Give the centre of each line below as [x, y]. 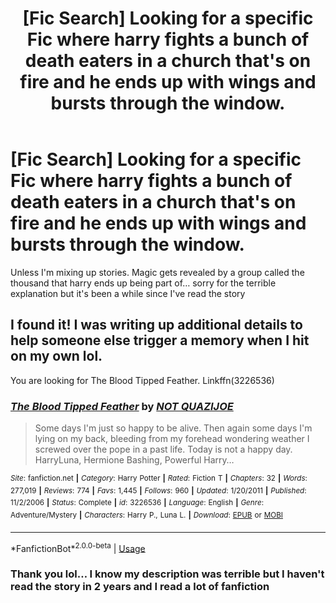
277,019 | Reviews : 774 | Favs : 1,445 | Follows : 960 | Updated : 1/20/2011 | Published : [158, 490]
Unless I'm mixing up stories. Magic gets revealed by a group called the [157, 272]
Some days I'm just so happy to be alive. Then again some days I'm [173, 428]
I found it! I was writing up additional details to [156, 325]
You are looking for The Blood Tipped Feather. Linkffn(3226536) [142, 380]
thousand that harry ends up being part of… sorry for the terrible [143, 283]
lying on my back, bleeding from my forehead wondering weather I [172, 439]
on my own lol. [56, 356]
